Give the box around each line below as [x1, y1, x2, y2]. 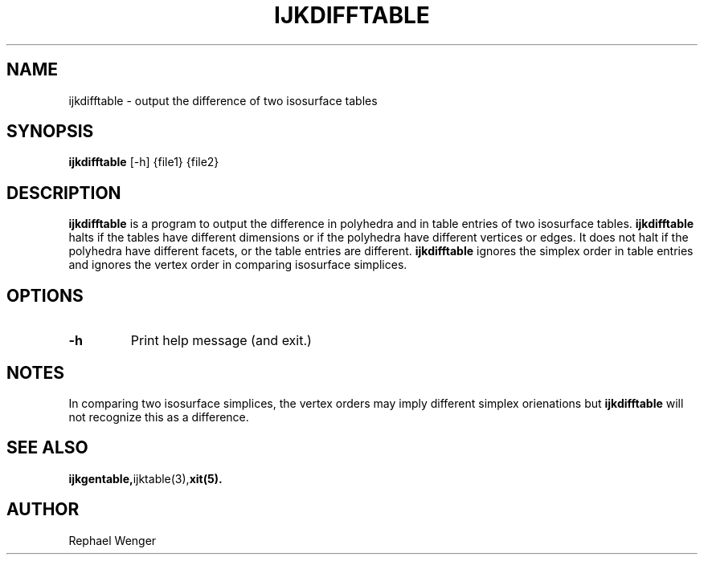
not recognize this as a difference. [68, 409, 249, 424]
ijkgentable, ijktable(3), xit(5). [68, 471, 223, 486]
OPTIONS [6, 285, 84, 306]
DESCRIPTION [6, 182, 121, 203]
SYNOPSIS [6, 121, 94, 142]
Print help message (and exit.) [130, 332, 312, 349]
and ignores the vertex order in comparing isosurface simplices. [68, 258, 407, 272]
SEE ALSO [6, 437, 88, 458]
